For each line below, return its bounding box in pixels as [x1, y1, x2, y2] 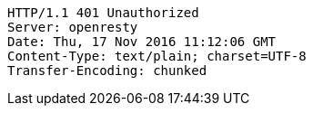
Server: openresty [7, 20, 138, 34]
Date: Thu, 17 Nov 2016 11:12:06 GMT [7, 34, 277, 49]
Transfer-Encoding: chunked [7, 63, 207, 78]
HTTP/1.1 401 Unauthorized [7, 5, 199, 20]
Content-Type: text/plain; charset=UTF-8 [7, 49, 307, 63]
